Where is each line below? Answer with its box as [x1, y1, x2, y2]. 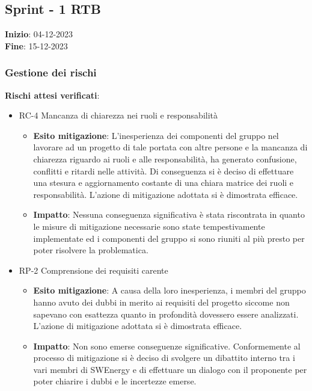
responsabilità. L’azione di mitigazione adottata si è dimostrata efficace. [33, 188, 298, 200]
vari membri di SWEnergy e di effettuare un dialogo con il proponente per [33, 363, 307, 375]
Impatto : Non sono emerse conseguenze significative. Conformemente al [33, 339, 301, 352]
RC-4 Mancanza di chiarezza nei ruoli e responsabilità [19, 109, 218, 122]
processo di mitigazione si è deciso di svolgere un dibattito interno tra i [33, 351, 295, 364]
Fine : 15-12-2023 [5, 39, 68, 52]
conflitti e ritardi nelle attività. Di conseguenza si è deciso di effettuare [33, 164, 294, 177]
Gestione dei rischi [5, 65, 97, 80]
